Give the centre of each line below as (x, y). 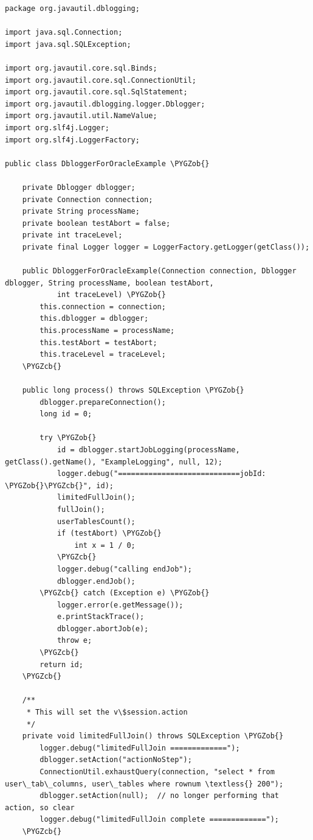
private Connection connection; (88, 199)
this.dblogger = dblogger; (94, 319)
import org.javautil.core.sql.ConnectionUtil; (101, 80)
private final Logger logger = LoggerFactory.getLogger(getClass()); (166, 247)
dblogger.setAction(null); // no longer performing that (160, 796)
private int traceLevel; (72, 235)
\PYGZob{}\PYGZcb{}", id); (59, 485)
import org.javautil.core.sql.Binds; (81, 68)
